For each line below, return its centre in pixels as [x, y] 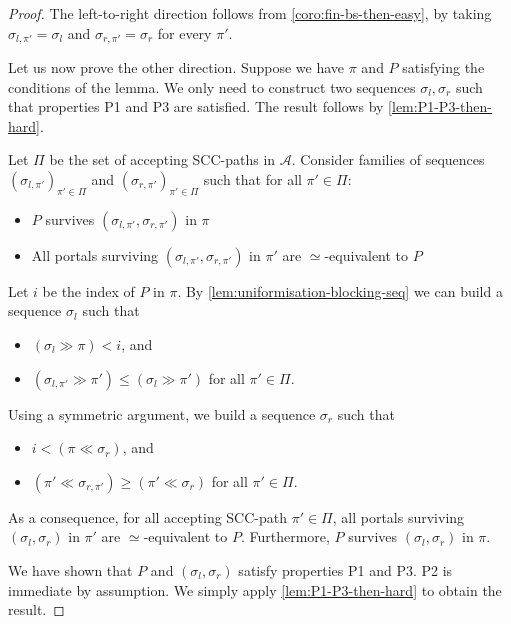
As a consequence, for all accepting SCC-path [148, 516]
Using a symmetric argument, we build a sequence [162, 413]
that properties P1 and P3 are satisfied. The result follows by [196, 106]
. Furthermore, [285, 536]
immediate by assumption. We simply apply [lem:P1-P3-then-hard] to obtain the [255, 589]
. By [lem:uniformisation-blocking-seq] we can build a [340, 290]
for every [184, 32]
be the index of [88, 290]
